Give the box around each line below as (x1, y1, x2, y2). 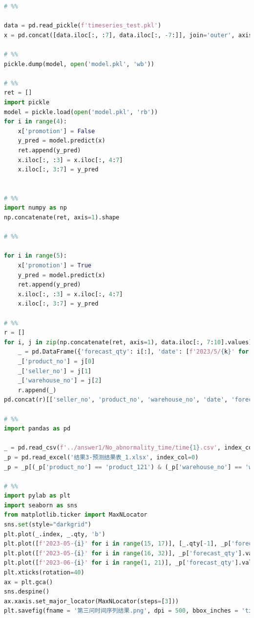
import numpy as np (4, 204, 67, 212)
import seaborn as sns (4, 501, 78, 509)
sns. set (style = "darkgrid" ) (4, 521, 92, 528)
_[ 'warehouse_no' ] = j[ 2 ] (18, 377, 102, 384)
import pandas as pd (4, 425, 71, 432)
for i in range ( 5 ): (4, 252, 67, 260)
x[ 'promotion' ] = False (18, 127, 95, 135)
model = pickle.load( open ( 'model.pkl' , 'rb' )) (4, 108, 158, 116)
